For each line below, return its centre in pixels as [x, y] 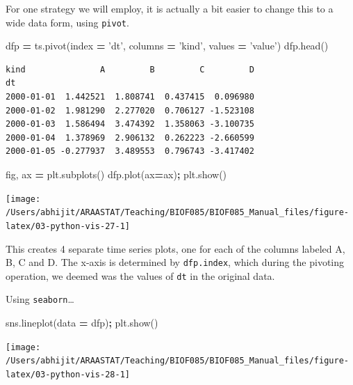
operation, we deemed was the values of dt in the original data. [140, 275]
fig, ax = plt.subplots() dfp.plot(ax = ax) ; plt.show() [116, 174]
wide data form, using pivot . [67, 22]
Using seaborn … [40, 299]
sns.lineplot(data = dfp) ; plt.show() [82, 323]
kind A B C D [130, 69]
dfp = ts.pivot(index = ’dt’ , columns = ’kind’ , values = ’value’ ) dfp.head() [167, 46]
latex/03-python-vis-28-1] [68, 375]
